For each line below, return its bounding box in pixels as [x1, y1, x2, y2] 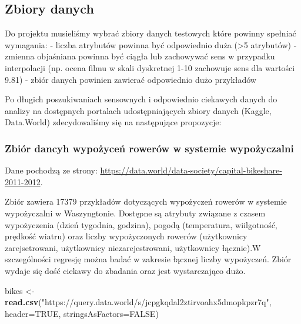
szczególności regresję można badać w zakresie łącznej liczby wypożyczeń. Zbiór [5, 253, 292, 265]
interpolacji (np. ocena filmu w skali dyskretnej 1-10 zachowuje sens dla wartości [5, 61, 295, 74]
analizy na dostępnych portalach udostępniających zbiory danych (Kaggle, [5, 104, 272, 116]
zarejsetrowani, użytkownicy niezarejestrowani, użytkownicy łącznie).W [5, 241, 261, 253]
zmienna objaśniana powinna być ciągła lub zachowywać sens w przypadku [5, 50, 275, 62]
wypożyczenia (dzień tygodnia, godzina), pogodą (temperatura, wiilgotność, [5, 218, 277, 231]
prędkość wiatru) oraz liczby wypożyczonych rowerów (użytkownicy [5, 230, 248, 242]
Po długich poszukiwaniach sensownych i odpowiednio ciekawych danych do [5, 93, 277, 105]
